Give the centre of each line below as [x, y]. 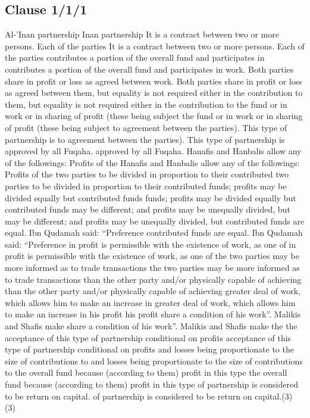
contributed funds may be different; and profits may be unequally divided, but [148, 209]
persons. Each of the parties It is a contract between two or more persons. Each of [155, 46]
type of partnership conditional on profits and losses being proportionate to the [149, 349]
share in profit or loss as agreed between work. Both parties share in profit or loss [154, 81]
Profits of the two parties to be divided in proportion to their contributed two [147, 174]
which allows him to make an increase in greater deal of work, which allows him [150, 302]
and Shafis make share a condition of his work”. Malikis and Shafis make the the [151, 326]
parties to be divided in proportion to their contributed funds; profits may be [146, 185]
